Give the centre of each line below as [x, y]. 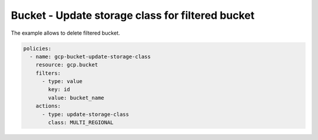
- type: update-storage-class [86, 114]
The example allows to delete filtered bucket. [65, 33]
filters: [48, 73]
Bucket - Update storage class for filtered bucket [133, 15]
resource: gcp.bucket [67, 65]
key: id [59, 89]
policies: [37, 48]
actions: [48, 106]
